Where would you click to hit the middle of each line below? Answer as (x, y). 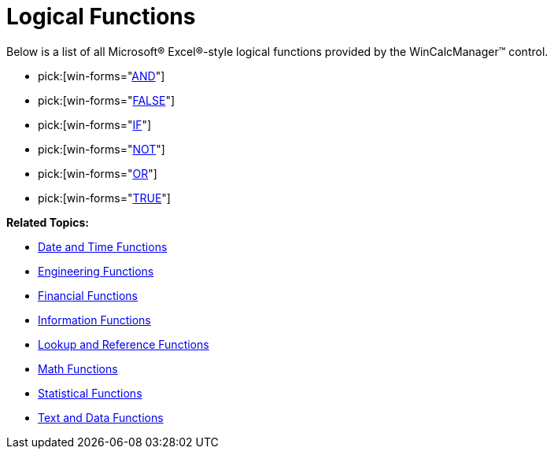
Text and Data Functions (101, 417)
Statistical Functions (90, 393)
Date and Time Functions (103, 246)
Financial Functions (88, 295)
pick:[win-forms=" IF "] (95, 124)
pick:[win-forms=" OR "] (98, 173)
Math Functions (78, 368)
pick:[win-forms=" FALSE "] (107, 100)
